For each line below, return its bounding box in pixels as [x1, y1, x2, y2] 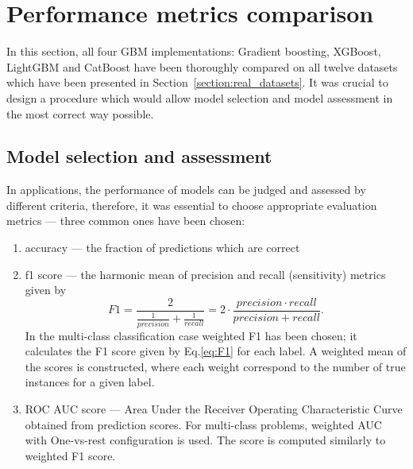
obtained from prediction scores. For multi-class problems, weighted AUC [25, 416, 382, 432]
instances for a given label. [25, 374, 155, 390]
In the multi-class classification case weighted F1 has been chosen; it [25, 327, 357, 343]
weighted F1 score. [25, 447, 116, 463]
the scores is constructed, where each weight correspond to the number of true [25, 358, 406, 374]
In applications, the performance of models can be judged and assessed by [6, 181, 366, 198]
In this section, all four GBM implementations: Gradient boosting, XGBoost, [6, 43, 381, 60]
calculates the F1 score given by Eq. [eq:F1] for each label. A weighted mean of [25, 343, 407, 359]
